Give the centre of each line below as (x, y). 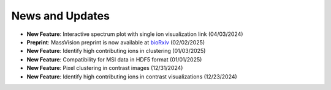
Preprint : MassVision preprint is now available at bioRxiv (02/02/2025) (116, 42)
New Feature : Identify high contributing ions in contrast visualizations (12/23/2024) (132, 77)
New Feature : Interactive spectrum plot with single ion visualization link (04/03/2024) (135, 34)
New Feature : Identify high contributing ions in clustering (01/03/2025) (116, 51)
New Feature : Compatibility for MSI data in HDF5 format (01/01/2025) (114, 59)
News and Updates (61, 16)
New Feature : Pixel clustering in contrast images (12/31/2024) (105, 68)
